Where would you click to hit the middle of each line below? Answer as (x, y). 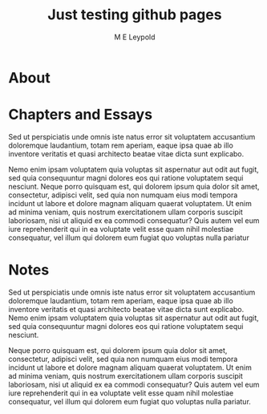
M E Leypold (135, 37)
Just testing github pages (135, 15)
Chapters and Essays (81, 115)
